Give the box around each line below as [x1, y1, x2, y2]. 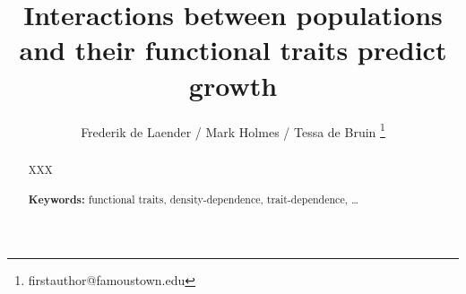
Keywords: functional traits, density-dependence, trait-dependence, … [28, 191, 358, 207]
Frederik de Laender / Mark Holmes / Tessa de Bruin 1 [81, 119, 385, 141]
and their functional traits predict [19, 31, 447, 68]
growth [188, 66, 278, 103]
